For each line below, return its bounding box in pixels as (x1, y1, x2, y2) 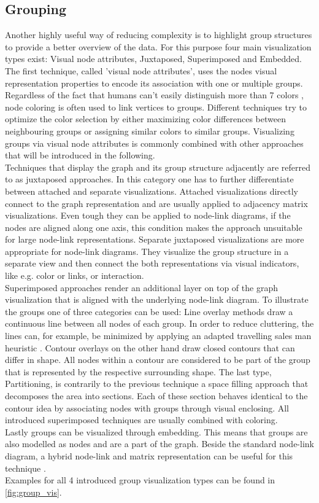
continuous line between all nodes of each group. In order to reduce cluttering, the (5, 317, 314, 330)
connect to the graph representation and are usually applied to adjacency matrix (5, 197, 308, 209)
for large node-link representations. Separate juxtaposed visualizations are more (5, 233, 304, 246)
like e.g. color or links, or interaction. (5, 269, 144, 282)
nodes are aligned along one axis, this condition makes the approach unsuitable (5, 220, 302, 233)
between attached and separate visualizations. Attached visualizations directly (5, 184, 299, 197)
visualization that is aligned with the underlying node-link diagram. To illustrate (5, 293, 309, 306)
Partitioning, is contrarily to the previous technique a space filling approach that (5, 377, 309, 390)
